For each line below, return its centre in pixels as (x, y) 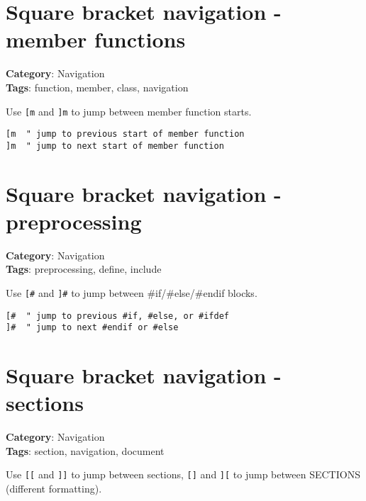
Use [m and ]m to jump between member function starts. (129, 111)
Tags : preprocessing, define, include (84, 269)
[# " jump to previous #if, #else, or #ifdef (117, 316)
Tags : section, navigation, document (85, 450)
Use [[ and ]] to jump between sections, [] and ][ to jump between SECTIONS (183, 474)
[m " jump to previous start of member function (125, 134)
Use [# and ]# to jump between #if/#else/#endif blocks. (132, 292)
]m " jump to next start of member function (115, 146)
